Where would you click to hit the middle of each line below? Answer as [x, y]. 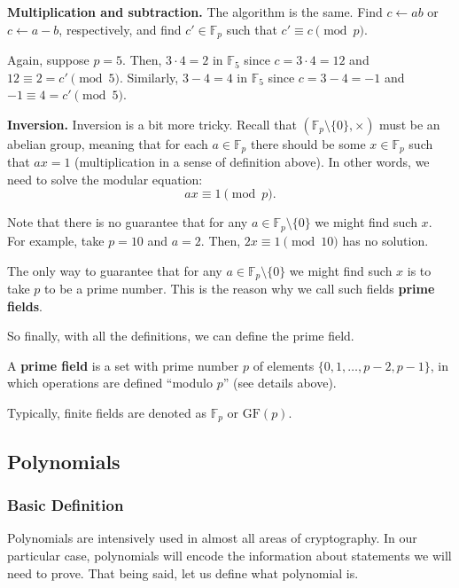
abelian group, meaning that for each [108, 143]
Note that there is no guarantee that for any [128, 222]
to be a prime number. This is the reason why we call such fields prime [240, 288]
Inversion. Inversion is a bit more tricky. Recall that [152, 124]
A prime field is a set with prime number [123, 365]
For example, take [56, 240]
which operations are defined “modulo [110, 383]
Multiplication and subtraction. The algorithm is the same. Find [195, 12]
